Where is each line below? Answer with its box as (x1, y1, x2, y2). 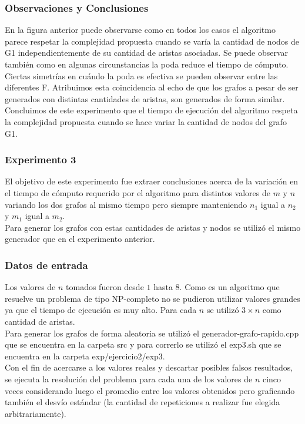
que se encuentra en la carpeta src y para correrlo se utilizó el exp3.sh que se (5, 338, 281, 351)
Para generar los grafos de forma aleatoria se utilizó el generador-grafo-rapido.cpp (5, 327, 299, 339)
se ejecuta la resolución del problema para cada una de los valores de (5, 372, 253, 385)
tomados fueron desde (66, 281, 144, 293)
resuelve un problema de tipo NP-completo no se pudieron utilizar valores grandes (5, 292, 300, 304)
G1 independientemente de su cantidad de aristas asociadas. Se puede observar (5, 46, 289, 59)
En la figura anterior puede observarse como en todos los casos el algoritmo (5, 23, 276, 36)
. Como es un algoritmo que (179, 281, 280, 293)
